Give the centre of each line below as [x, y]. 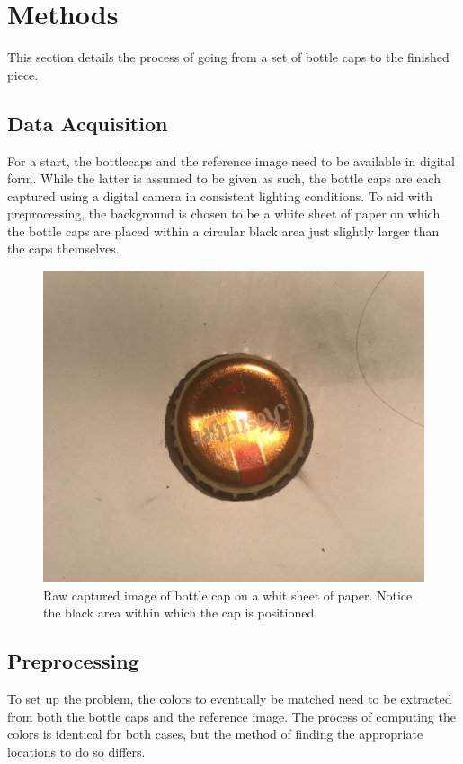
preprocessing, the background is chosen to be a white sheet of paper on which [224, 213]
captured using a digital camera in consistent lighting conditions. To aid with [220, 195]
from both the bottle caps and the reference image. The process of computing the [231, 716]
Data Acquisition [88, 123]
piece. [23, 74]
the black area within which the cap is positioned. [181, 613]
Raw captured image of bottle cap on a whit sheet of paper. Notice [228, 595]
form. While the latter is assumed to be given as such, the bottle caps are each [224, 178]
